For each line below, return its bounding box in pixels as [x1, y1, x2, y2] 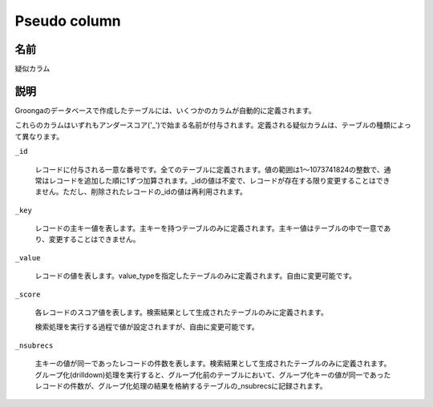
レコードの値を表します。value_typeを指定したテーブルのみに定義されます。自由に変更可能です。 [34, 271, 357, 280]
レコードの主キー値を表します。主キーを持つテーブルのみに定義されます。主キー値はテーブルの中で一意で [34, 224, 384, 233]
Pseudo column [14, 12, 122, 30]
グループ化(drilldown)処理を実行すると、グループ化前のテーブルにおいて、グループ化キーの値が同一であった [34, 369, 391, 380]
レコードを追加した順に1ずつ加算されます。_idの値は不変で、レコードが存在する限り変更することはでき [48, 175, 391, 185]
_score [14, 289, 41, 299]
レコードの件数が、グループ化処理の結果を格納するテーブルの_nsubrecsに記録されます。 [34, 381, 328, 390]
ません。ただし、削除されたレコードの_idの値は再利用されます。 [34, 187, 248, 196]
